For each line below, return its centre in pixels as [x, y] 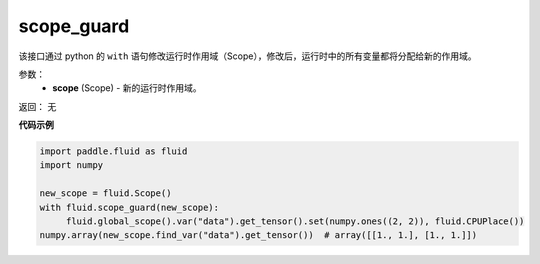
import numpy [71, 165]
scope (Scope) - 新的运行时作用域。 [127, 88]
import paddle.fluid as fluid [113, 151]
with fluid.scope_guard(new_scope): [129, 207]
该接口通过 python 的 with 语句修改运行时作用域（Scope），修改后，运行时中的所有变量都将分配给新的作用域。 [247, 56]
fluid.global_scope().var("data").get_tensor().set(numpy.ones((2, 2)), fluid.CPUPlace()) [295, 221]
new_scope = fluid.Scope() [105, 193]
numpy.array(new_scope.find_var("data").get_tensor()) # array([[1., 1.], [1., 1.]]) [258, 235]
